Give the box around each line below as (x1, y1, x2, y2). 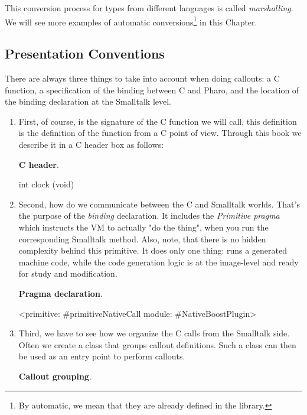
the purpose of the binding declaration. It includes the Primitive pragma (18, 209, 280, 222)
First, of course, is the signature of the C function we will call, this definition (18, 115, 297, 127)
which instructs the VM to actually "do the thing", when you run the (18, 221, 269, 233)
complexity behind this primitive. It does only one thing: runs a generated (18, 244, 288, 257)
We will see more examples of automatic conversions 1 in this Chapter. (5, 14, 257, 28)
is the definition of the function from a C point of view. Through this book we (18, 127, 302, 139)
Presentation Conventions (5, 44, 165, 63)
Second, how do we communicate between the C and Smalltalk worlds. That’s (18, 197, 300, 210)
